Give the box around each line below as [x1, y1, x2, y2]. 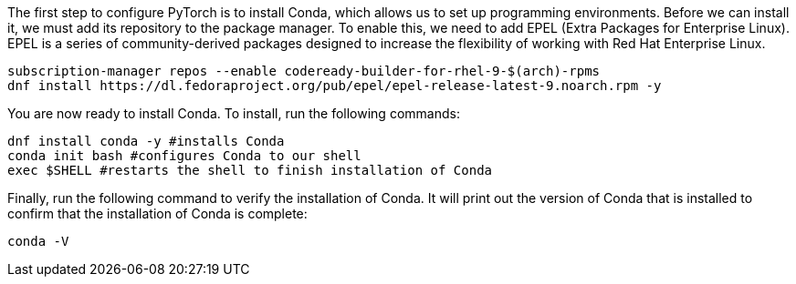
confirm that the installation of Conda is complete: [7, 206, 308, 221]
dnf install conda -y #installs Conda [7, 134, 285, 148]
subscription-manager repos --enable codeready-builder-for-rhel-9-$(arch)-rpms [7, 64, 601, 78]
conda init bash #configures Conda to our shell [7, 148, 361, 163]
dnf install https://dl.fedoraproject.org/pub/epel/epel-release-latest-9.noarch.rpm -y [7, 78, 662, 93]
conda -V [7, 234, 69, 248]
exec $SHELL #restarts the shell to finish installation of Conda [7, 163, 493, 177]
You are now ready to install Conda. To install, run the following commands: [7, 106, 460, 121]
